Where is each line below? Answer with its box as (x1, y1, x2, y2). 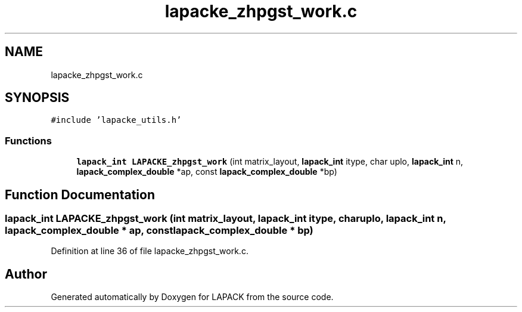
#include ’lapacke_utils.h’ (51, 115, 182, 125)
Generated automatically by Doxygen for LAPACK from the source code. (51, 292, 334, 302)
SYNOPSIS (5, 90, 70, 106)
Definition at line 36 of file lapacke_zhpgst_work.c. (51, 246, 248, 257)
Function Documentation (5, 187, 155, 202)
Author (5, 266, 47, 282)
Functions (5, 134, 52, 147)
